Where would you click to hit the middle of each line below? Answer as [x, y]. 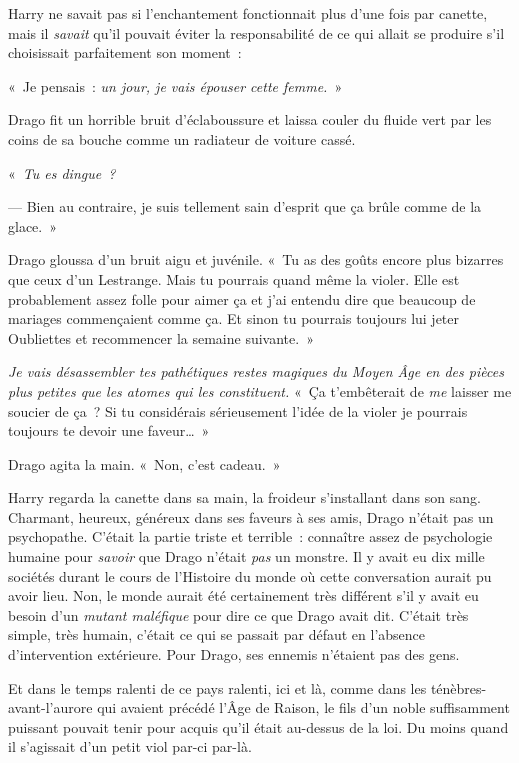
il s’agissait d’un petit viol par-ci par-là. [130, 746]
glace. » [32, 225]
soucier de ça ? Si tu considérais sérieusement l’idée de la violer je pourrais [238, 410]
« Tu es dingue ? [62, 172]
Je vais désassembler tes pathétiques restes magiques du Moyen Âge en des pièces [256, 371]
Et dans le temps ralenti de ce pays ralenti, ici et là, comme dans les [217, 687]
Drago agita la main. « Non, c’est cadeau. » [144, 463]
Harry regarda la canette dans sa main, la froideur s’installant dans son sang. [244, 497]
